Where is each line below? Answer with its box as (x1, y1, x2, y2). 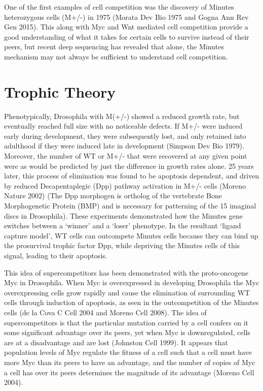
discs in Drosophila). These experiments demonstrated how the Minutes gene (4, 210, 243, 221)
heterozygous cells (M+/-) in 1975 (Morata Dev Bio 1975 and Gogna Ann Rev (4, 11, 249, 22)
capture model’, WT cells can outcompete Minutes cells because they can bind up (4, 230, 258, 240)
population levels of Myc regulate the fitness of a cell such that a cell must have (4, 347, 252, 357)
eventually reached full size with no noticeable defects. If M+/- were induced (4, 121, 243, 131)
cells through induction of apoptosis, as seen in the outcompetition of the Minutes (4, 297, 259, 308)
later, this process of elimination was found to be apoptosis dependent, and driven (4, 170, 259, 181)
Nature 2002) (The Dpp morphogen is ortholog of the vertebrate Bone (4, 190, 222, 201)
